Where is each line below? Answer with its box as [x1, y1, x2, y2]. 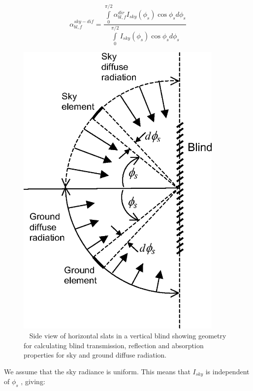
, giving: [21, 376, 45, 387]
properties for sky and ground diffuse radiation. [24, 350, 167, 360]
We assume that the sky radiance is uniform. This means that [4, 366, 190, 376]
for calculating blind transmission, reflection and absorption [24, 340, 204, 350]
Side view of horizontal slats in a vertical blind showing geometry [29, 330, 226, 340]
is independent [205, 366, 250, 376]
